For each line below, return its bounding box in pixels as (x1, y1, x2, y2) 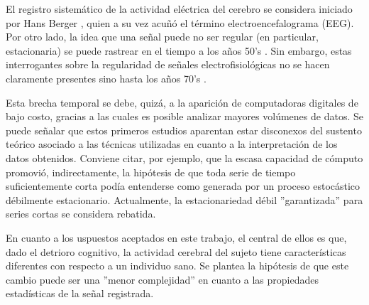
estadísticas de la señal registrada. (6, 286, 154, 301)
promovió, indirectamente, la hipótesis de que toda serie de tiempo (6, 164, 296, 179)
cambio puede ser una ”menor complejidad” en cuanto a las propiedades (6, 272, 319, 287)
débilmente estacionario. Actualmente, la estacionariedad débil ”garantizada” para (6, 192, 363, 207)
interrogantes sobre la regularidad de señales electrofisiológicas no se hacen (6, 57, 330, 72)
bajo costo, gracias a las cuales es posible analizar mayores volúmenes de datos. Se (6, 109, 363, 124)
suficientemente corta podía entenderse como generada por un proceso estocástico (6, 178, 360, 193)
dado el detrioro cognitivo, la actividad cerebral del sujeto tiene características (6, 244, 346, 259)
